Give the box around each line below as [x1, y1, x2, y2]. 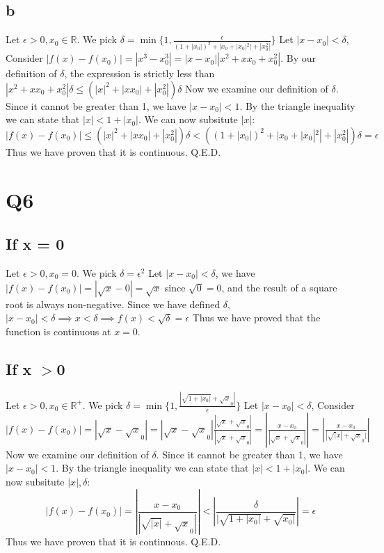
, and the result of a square [221, 280, 337, 294]
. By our [280, 51, 316, 65]
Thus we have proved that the [192, 310, 321, 325]
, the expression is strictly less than [64, 66, 215, 81]
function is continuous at [6, 323, 111, 338]
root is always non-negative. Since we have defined [6, 296, 221, 311]
